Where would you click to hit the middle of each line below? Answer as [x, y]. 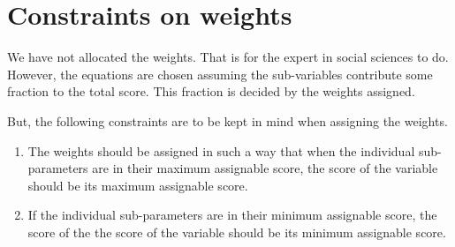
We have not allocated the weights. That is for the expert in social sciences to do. [228, 57]
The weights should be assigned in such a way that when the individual [221, 150]
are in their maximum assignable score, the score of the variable [265, 168]
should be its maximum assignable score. [138, 185]
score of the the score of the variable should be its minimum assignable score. [237, 232]
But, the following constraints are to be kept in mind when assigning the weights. [227, 120]
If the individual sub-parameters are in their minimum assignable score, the [232, 215]
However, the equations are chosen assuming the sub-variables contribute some [220, 74]
